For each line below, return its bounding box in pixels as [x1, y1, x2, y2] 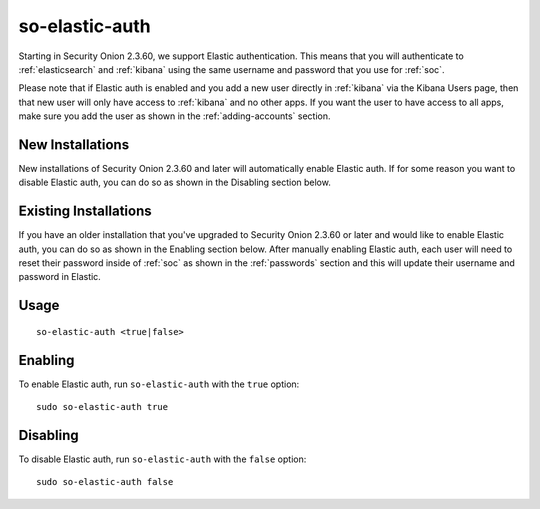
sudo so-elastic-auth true [36, 401, 169, 413]
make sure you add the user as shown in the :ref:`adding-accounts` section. [18, 110, 331, 122]
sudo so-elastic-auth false [36, 476, 174, 488]
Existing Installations [18, 203, 152, 220]
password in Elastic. [18, 271, 102, 283]
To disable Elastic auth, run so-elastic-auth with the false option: [18, 453, 307, 465]
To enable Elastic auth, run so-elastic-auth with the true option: [18, 378, 300, 390]
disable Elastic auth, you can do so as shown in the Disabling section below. [18, 176, 332, 189]
